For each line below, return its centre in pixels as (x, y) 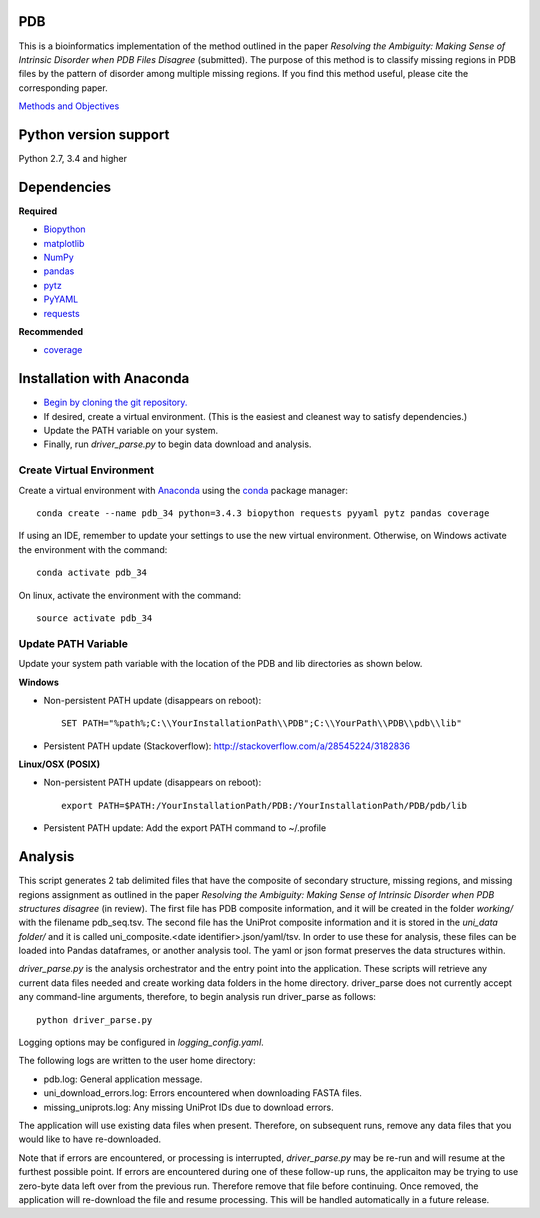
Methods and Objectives (69, 106)
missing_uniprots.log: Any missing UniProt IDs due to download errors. (188, 1107)
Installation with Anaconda (104, 378)
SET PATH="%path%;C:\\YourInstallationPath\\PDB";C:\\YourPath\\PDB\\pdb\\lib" (261, 723)
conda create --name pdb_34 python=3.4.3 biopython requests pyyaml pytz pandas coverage (263, 513)
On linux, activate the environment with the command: (130, 595)
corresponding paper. (63, 87)
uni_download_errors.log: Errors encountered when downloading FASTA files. (202, 1093)
